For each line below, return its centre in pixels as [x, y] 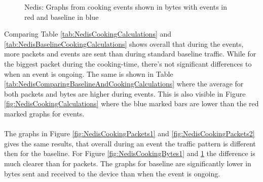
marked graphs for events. [44, 113]
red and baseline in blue [62, 17]
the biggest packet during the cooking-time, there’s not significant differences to [128, 63]
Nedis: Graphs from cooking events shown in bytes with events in [126, 7]
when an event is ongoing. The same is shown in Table [89, 73]
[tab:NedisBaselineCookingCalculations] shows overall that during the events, [124, 43]
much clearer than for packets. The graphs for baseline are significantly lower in [128, 163]
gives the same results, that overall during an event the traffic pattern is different [130, 143]
